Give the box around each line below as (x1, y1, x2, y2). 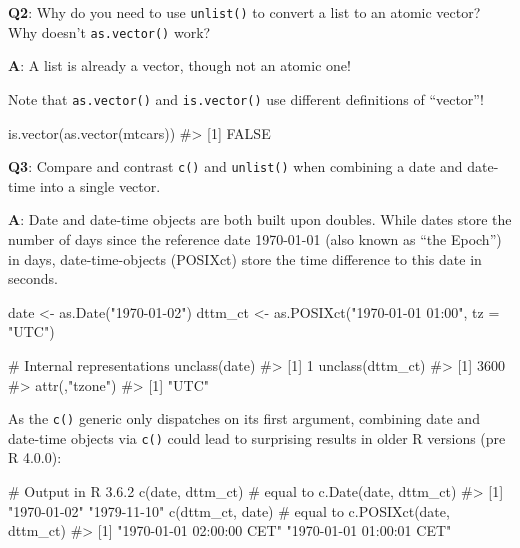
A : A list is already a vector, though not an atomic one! (8, 55, 351, 76)
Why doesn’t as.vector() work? (8, 21, 211, 42)
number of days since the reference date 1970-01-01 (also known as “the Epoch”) (8, 229, 502, 249)
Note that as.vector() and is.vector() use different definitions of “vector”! (8, 88, 484, 109)
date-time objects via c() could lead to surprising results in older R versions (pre (8, 427, 506, 448)
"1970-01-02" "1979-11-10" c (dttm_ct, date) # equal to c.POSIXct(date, (8, 500, 450, 521)
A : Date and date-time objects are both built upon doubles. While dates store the (8, 209, 512, 230)
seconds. (8, 268, 58, 289)
